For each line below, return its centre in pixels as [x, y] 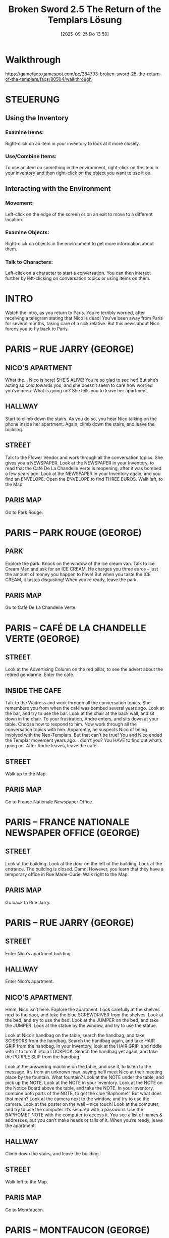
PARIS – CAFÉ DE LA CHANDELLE [76, 628]
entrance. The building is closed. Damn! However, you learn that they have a [84, 869]
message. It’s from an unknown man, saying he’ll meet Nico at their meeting [84, 1072]
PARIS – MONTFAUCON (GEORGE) [78, 1230]
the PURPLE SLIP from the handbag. [43, 1057]
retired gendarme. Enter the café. [40, 675]
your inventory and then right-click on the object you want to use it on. [78, 173]
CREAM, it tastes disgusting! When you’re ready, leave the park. [72, 580]
